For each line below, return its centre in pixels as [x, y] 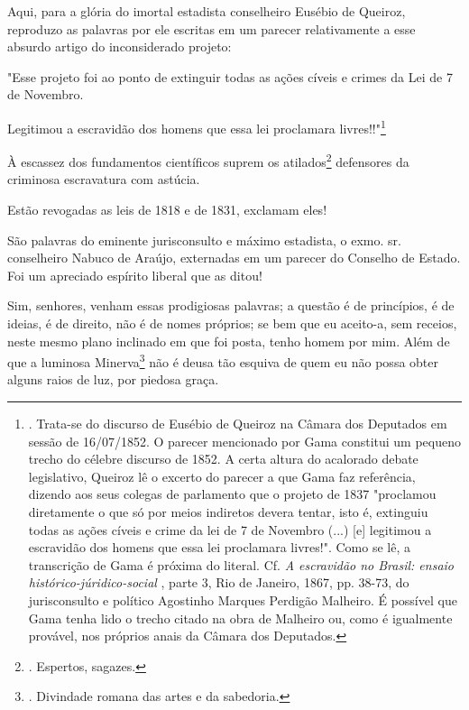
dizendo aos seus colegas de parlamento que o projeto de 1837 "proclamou [232, 494]
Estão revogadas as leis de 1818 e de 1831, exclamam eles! [167, 210]
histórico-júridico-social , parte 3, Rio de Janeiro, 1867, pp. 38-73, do [219, 582]
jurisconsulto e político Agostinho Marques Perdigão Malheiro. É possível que [243, 600]
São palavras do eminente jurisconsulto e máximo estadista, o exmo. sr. [204, 240]
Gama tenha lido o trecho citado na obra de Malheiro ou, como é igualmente [240, 618]
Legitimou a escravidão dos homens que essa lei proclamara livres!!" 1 [197, 126]
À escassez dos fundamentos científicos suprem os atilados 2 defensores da [208, 160]
